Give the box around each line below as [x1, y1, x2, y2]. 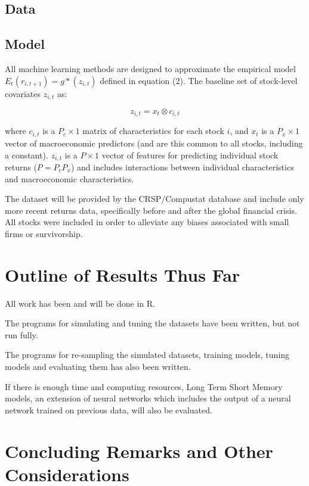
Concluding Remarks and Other [5, 438, 273, 463]
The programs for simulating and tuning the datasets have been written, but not [5, 317, 300, 329]
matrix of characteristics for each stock [82, 124, 224, 137]
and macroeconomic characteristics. [5, 172, 134, 185]
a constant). [5, 148, 48, 161]
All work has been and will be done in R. [5, 297, 155, 309]
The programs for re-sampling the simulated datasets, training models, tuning [5, 348, 290, 361]
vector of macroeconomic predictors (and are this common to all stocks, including [5, 136, 303, 149]
